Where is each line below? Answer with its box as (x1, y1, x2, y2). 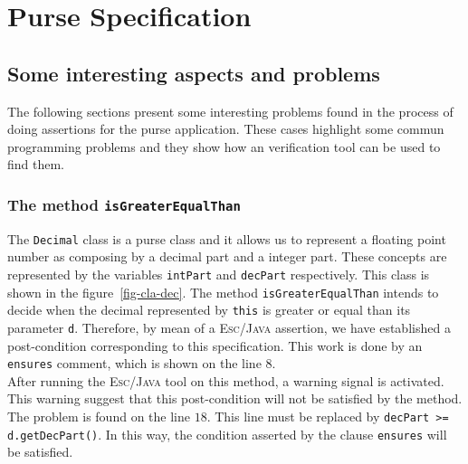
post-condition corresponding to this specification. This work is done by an (7, 336, 423, 355)
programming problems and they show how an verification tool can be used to (7, 137, 441, 156)
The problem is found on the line (7, 407, 190, 426)
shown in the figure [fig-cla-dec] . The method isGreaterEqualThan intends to (7, 282, 439, 301)
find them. (7, 155, 65, 174)
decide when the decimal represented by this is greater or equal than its (7, 300, 411, 319)
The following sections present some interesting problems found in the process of (7, 101, 454, 120)
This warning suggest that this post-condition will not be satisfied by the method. (7, 389, 463, 408)
